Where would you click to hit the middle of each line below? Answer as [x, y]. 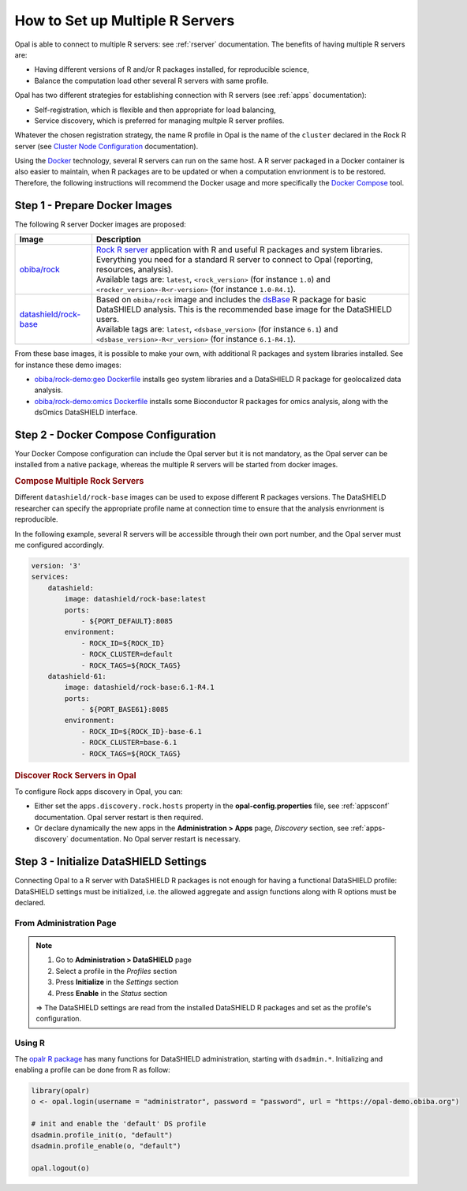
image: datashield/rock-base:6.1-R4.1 [139, 687]
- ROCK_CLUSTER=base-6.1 [129, 743]
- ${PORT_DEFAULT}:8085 [127, 621]
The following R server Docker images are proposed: [101, 224]
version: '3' [56, 566]
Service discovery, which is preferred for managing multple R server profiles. [159, 120]
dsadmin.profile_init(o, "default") [102, 1135]
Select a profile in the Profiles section [116, 971]
